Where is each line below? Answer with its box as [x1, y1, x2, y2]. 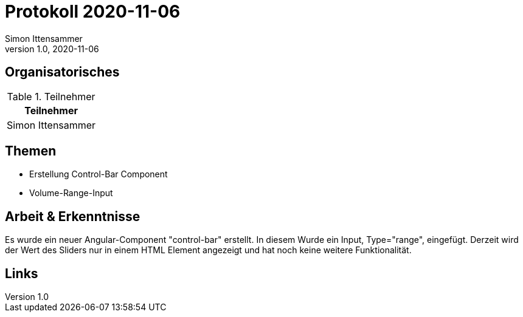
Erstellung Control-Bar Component [29, 169, 168, 180]
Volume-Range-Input [29, 188, 113, 199]
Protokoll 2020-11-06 [5, 1, 181, 22]
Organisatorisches [5, 64, 120, 80]
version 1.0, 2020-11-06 [5, 43, 99, 54]
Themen [5, 143, 57, 159]
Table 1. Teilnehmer [7, 90, 95, 103]
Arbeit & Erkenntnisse [5, 208, 140, 224]
